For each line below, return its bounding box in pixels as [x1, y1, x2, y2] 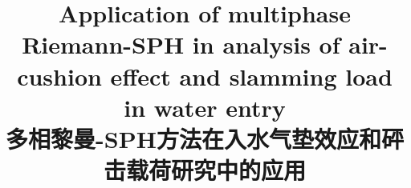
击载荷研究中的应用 [103, 154, 306, 186]
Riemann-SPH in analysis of [22, 28, 340, 61]
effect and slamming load [110, 59, 393, 92]
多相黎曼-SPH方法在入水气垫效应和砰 [6, 122, 404, 154]
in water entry [124, 90, 286, 123]
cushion [17, 59, 102, 92]
